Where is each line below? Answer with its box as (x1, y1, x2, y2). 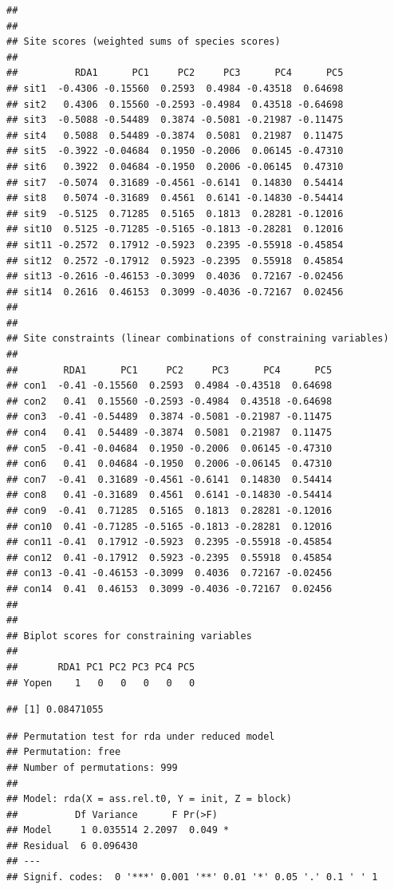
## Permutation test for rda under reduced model (6, 730, 275, 742)
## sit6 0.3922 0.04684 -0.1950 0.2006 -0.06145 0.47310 (6, 160, 344, 172)
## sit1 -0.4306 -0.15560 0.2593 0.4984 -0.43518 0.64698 (6, 82, 344, 94)
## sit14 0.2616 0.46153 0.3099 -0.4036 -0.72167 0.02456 (6, 286, 344, 298)
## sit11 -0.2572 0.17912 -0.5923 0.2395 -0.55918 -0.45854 (6, 239, 344, 251)
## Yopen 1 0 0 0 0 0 (6, 677, 195, 689)
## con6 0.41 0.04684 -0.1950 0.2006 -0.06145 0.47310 (6, 458, 333, 470)
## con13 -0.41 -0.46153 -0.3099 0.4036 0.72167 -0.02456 (6, 567, 333, 579)
